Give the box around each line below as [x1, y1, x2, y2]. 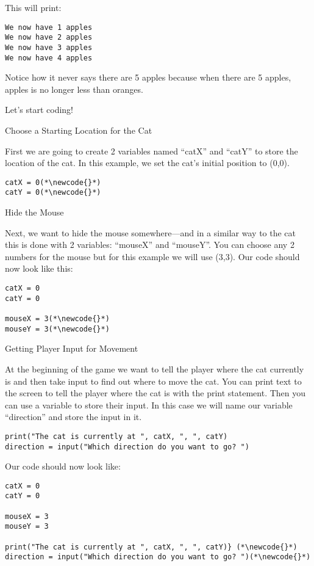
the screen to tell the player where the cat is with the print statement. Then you [5, 386, 306, 399]
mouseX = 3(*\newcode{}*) [5, 314, 110, 324]
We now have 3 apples [5, 43, 93, 52]
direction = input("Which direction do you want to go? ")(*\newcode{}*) [5, 553, 311, 562]
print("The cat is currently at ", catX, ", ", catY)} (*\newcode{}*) [5, 542, 298, 551]
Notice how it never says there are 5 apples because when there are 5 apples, [5, 71, 291, 84]
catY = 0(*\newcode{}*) [5, 188, 101, 197]
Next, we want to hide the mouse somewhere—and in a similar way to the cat [5, 226, 296, 239]
